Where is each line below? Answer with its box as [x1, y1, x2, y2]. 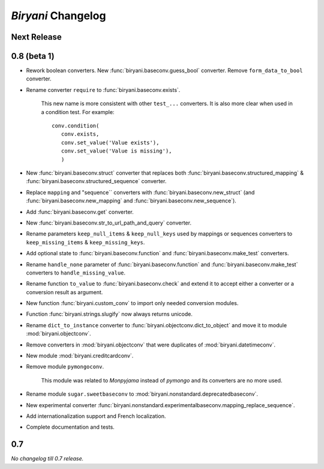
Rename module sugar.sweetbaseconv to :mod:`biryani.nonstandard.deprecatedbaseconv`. [26, 390, 258, 398]
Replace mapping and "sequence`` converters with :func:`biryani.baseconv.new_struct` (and [26, 189, 255, 196]
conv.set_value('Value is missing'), [61, 148, 172, 154]
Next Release [11, 32, 62, 42]
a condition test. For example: [41, 108, 115, 115]
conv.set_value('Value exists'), [61, 139, 160, 146]
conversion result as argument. [26, 288, 103, 295]
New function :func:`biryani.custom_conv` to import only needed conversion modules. [26, 300, 239, 307]
